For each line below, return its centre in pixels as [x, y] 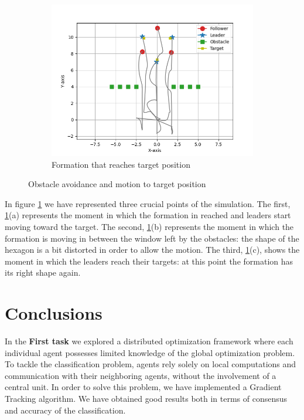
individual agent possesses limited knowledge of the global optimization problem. [150, 352]
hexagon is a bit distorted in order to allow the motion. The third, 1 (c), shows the [152, 250]
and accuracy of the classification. [65, 410]
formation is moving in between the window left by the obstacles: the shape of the [152, 238]
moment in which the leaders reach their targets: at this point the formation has [149, 261]
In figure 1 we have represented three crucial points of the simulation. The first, [148, 203]
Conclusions [54, 313]
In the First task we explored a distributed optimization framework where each [149, 341]
